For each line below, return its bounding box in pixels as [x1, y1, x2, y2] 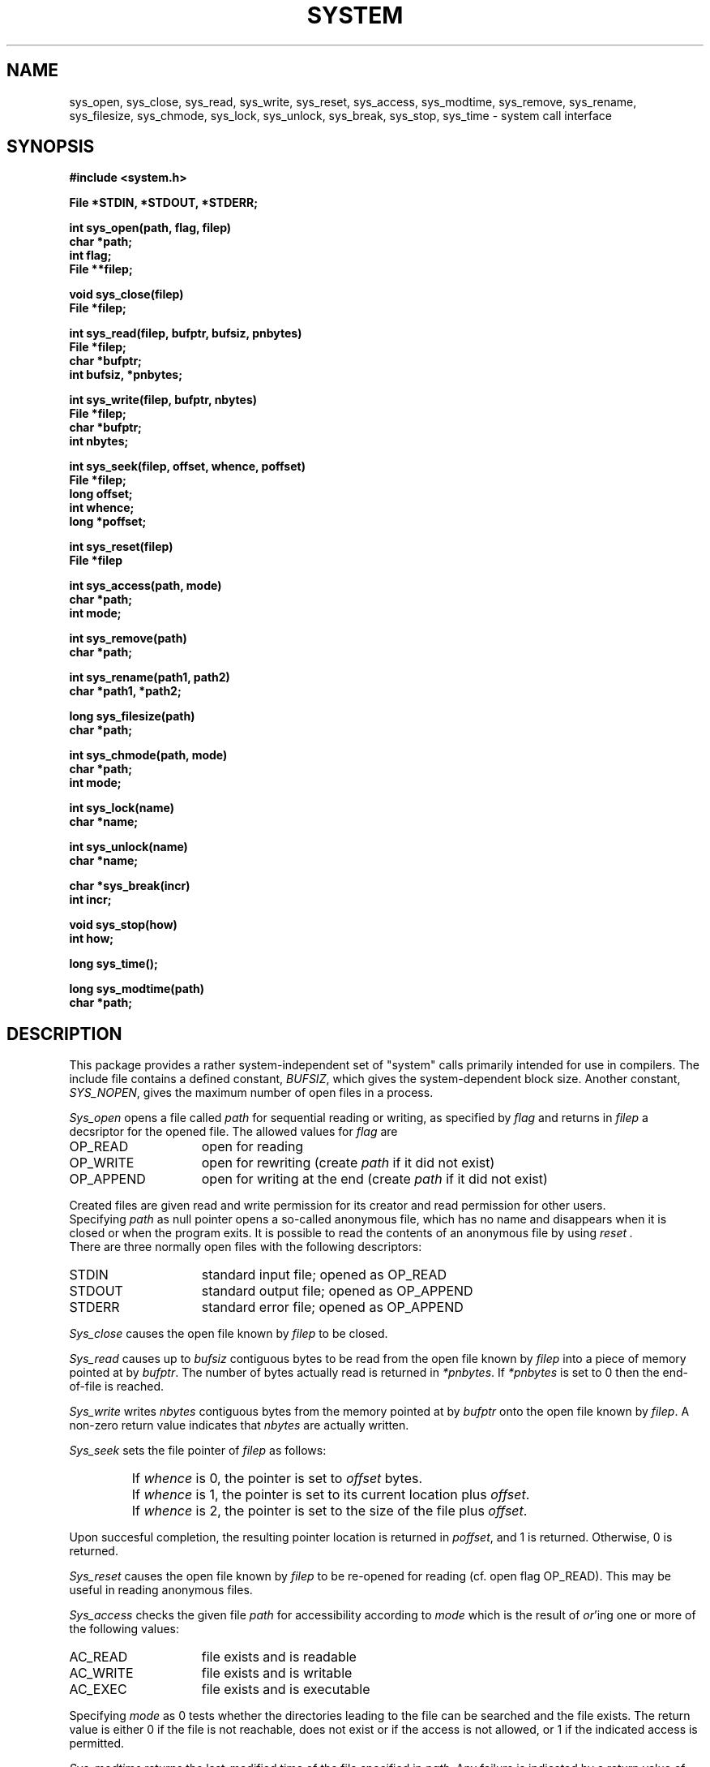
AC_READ [69, 1649, 128, 1666]
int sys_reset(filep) [69, 540, 173, 554]
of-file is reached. [69, 1379, 165, 1394]
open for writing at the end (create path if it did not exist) [201, 1171, 548, 1188]
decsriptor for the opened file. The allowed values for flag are [69, 1124, 398, 1139]
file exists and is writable [201, 1665, 353, 1682]
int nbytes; [69, 434, 129, 449]
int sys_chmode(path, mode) [69, 748, 228, 763]
